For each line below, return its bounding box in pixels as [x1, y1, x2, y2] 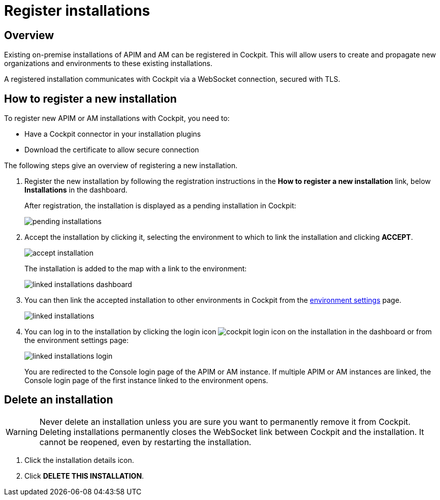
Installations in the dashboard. [24, 185, 128, 195]
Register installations [4, 2, 150, 19]
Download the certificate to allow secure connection [24, 145, 199, 154]
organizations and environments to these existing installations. [4, 59, 212, 68]
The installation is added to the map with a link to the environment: [24, 264, 247, 273]
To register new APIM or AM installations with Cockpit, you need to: [4, 114, 230, 123]
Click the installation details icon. [24, 455, 134, 464]
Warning [6, 426, 38, 437]
